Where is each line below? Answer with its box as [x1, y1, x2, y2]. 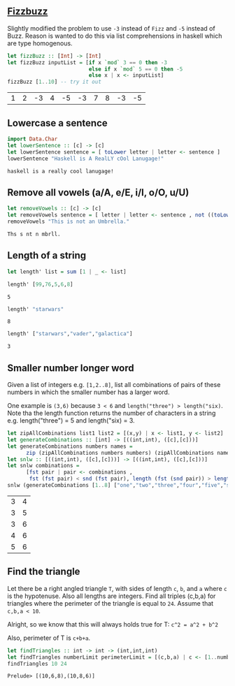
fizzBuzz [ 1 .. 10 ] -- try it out [7, 78, 101, 86]
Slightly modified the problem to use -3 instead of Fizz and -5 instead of [7, 24, 215, 32]
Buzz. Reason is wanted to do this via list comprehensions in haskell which [7, 31, 222, 40]
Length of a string [7, 249, 87, 261]
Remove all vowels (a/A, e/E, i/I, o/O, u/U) [7, 187, 190, 198]
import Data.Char [7, 136, 58, 143]
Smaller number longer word [7, 362, 134, 374]
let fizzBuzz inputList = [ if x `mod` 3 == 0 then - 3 [7, 59, 168, 66]
